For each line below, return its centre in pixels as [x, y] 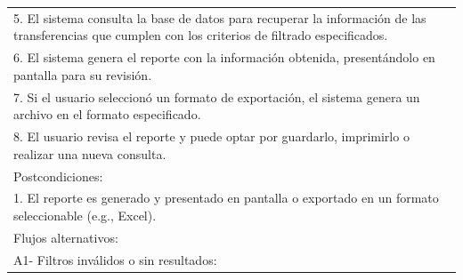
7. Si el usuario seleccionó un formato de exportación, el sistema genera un [217, 96]
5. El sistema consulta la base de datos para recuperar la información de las [220, 17]
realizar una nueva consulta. [90, 153]
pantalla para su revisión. [83, 74]
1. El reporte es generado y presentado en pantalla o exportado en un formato [226, 198]
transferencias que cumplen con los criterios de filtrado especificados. [201, 35]
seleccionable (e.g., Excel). [85, 215]
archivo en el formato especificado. [107, 114]
